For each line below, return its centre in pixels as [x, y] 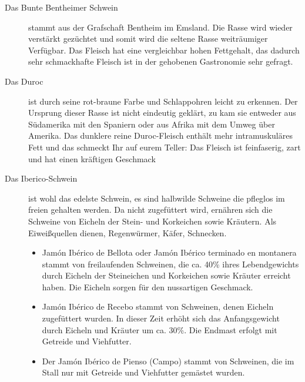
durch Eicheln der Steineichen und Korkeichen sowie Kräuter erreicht [166, 275]
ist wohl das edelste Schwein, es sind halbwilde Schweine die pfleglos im [157, 198]
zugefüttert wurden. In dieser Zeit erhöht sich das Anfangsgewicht [161, 318]
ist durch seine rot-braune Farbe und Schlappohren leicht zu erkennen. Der [163, 101]
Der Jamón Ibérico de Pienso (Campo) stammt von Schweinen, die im [168, 361]
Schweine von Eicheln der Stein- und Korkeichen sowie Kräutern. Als [152, 221]
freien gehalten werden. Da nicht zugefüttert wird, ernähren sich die [150, 210]
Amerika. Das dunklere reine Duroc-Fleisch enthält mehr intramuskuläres [160, 135]
